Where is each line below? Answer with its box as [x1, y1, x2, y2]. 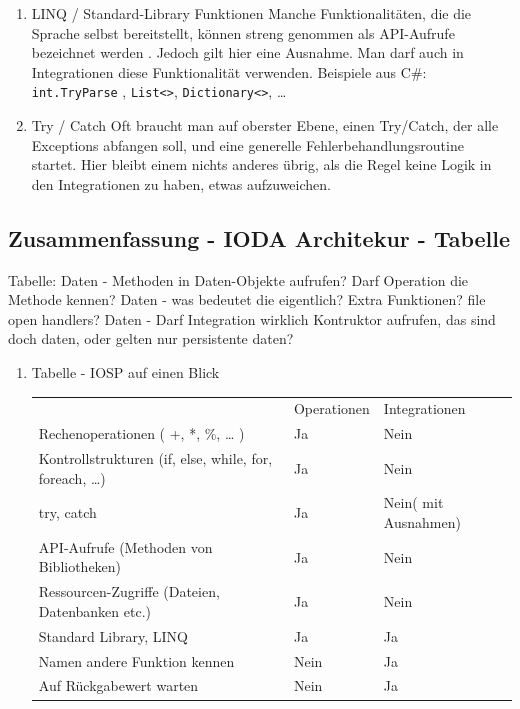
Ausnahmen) [383, 512, 461, 533]
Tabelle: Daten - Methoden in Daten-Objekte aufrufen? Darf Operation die [8, 269, 469, 290]
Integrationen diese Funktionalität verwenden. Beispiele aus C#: [31, 61, 427, 82]
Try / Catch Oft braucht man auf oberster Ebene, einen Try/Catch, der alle [31, 115, 499, 136]
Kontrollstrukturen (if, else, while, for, [38, 448, 273, 469]
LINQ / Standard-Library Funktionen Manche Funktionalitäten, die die [31, 3, 472, 23]
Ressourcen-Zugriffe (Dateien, [38, 581, 220, 602]
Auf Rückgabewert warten [38, 675, 199, 696]
